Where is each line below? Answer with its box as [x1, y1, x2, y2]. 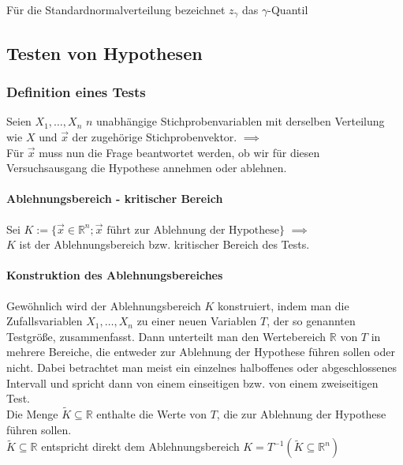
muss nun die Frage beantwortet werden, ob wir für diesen [39, 144, 320, 160]
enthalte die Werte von [96, 405, 207, 422]
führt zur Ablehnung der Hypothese [106, 224, 279, 236]
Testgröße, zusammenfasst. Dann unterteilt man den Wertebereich [6, 328, 327, 344]
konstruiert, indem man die [218, 297, 349, 313]
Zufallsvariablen [6, 313, 83, 329]
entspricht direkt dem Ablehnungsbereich [41, 438, 240, 455]
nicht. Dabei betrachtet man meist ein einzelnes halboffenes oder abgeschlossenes [6, 358, 397, 375]
